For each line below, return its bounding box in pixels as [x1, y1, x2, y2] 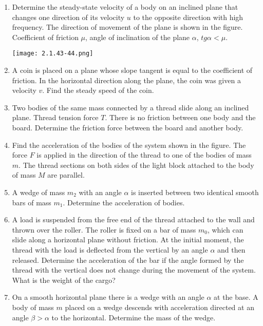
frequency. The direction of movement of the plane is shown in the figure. [12, 22, 243, 32]
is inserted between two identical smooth [131, 186, 259, 197]
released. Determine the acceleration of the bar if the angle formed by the [12, 254, 244, 265]
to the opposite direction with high [133, 11, 243, 22]
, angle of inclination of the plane [85, 31, 190, 42]
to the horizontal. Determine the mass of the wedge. [51, 312, 216, 322]
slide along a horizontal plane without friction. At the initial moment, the [12, 234, 244, 245]
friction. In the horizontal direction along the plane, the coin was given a [12, 74, 241, 85]
